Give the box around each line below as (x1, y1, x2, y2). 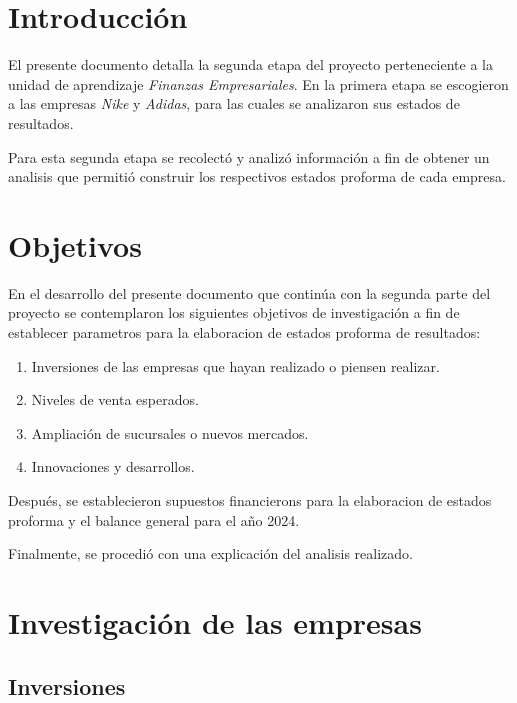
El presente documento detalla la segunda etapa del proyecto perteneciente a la (8, 54, 493, 75)
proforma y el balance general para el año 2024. (8, 509, 300, 530)
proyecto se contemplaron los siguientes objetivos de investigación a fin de (8, 302, 460, 323)
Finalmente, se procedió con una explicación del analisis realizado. (8, 543, 413, 564)
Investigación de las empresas (8, 601, 422, 642)
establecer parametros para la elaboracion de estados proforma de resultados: (8, 322, 481, 342)
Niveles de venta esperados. (31, 389, 199, 410)
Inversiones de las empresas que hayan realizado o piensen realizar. (31, 355, 440, 376)
